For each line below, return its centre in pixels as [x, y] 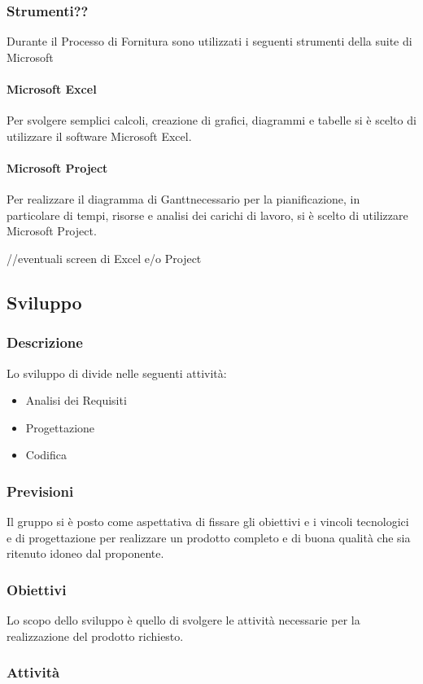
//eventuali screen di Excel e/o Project [104, 258]
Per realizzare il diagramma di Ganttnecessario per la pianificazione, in [183, 199]
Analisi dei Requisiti [76, 400]
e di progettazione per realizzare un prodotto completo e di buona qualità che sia [209, 537]
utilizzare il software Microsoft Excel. [99, 136]
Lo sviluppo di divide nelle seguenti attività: [117, 373]
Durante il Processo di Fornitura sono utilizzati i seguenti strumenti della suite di [209, 41]
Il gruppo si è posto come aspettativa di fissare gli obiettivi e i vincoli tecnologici [208, 522]
